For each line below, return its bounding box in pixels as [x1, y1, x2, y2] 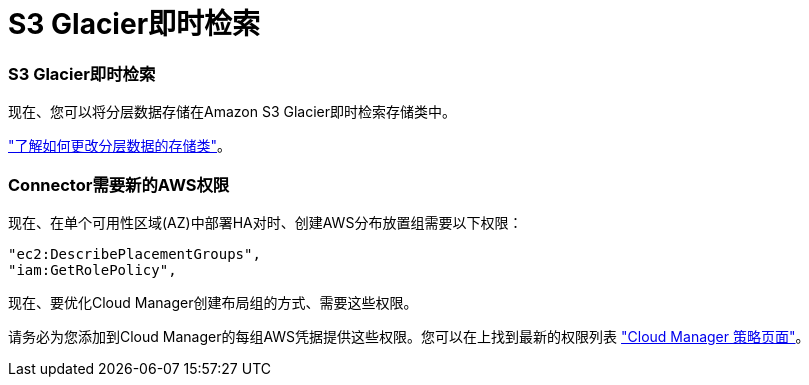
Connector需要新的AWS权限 [8, 174, 230, 195]
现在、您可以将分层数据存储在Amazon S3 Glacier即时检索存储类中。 [8, 103, 456, 121]
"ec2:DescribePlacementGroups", [8, 245, 261, 262]
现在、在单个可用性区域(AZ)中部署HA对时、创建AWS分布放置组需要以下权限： [8, 213, 523, 231]
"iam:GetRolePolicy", [8, 261, 177, 278]
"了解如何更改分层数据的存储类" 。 [8, 137, 232, 155]
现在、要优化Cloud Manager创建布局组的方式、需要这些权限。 [8, 293, 418, 311]
